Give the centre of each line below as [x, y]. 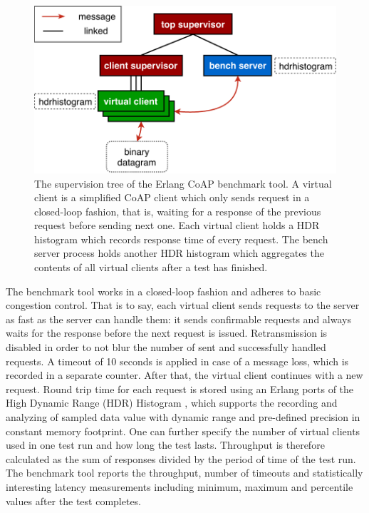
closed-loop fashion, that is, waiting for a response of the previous [178, 211]
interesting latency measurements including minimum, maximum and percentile [180, 486]
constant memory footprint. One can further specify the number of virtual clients [183, 431]
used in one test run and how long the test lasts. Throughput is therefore [165, 445]
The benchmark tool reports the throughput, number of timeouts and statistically [184, 473]
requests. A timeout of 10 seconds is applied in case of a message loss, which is [177, 361]
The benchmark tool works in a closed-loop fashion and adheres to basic [163, 291]
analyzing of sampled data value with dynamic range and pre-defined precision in [183, 417]
